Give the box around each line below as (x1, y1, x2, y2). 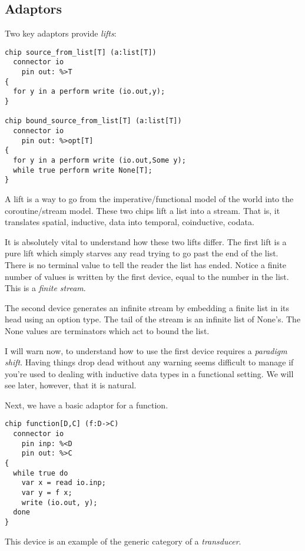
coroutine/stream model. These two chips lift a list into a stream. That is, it (5, 204, 280, 216)
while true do (13, 468, 68, 477)
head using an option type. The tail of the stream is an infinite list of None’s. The (5, 313, 301, 325)
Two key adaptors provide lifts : (5, 27, 117, 39)
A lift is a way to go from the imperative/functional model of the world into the (5, 192, 294, 204)
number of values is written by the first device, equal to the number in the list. (5, 270, 289, 282)
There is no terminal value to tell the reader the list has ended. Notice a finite (5, 258, 286, 270)
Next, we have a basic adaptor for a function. (5, 398, 168, 411)
